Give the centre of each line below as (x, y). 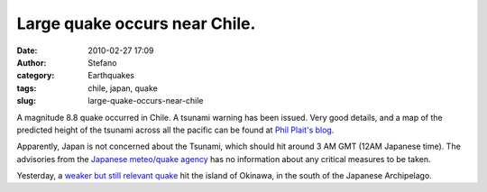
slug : (26, 101)
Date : (27, 50)
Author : (32, 62)
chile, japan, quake (123, 88)
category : (36, 76)
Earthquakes (111, 76)
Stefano (102, 62)
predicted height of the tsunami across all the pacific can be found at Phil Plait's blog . (175, 130)
